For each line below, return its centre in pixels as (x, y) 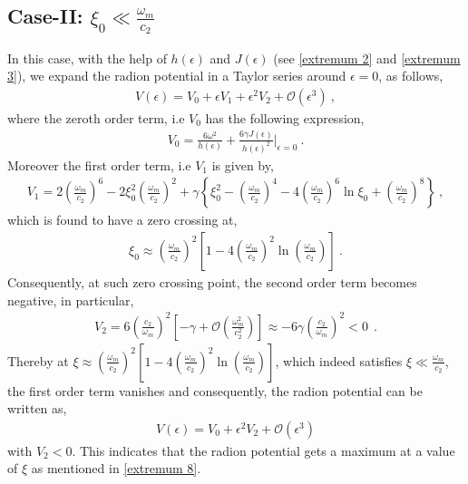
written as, (37, 408)
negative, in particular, (71, 300)
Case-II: (45, 16)
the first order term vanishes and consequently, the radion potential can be (215, 390)
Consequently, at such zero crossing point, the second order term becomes (212, 281)
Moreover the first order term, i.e (99, 165)
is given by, (243, 165)
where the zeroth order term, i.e (96, 117)
